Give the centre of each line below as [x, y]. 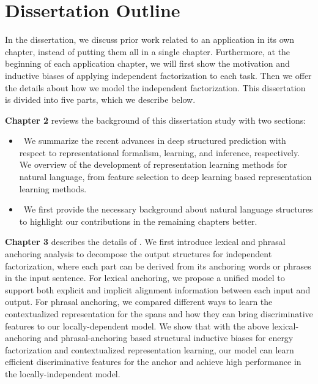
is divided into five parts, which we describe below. [100, 100]
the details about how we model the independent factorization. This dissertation [155, 87]
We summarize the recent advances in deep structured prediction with [155, 141]
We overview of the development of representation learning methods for [153, 164]
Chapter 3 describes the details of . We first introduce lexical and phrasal [145, 242]
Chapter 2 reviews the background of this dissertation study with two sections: [156, 120]
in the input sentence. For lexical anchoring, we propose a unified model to [145, 278]
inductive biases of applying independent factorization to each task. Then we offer [158, 75]
